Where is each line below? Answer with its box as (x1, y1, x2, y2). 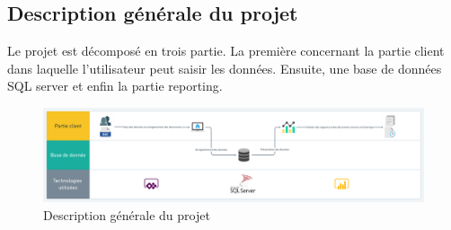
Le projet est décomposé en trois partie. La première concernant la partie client (7, 41, 445, 60)
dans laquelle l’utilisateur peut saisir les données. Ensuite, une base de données (7, 58, 442, 77)
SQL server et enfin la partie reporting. (7, 76, 223, 95)
